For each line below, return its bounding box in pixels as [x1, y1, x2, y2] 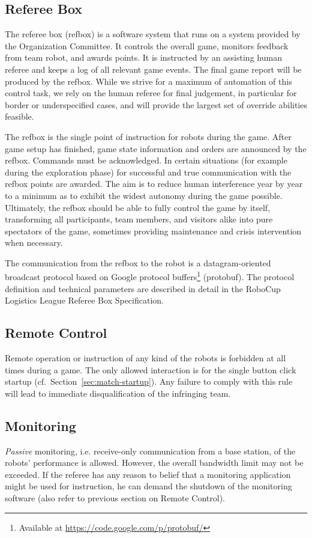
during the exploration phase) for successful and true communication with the [5, 165, 292, 178]
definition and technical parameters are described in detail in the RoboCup [5, 282, 281, 295]
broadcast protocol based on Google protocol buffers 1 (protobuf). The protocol [5, 269, 295, 283]
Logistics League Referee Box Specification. [5, 294, 164, 307]
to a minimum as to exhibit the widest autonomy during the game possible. [5, 189, 283, 201]
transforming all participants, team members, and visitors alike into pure [5, 213, 273, 225]
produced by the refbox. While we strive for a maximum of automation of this [5, 75, 292, 87]
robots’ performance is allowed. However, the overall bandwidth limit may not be [5, 456, 304, 469]
